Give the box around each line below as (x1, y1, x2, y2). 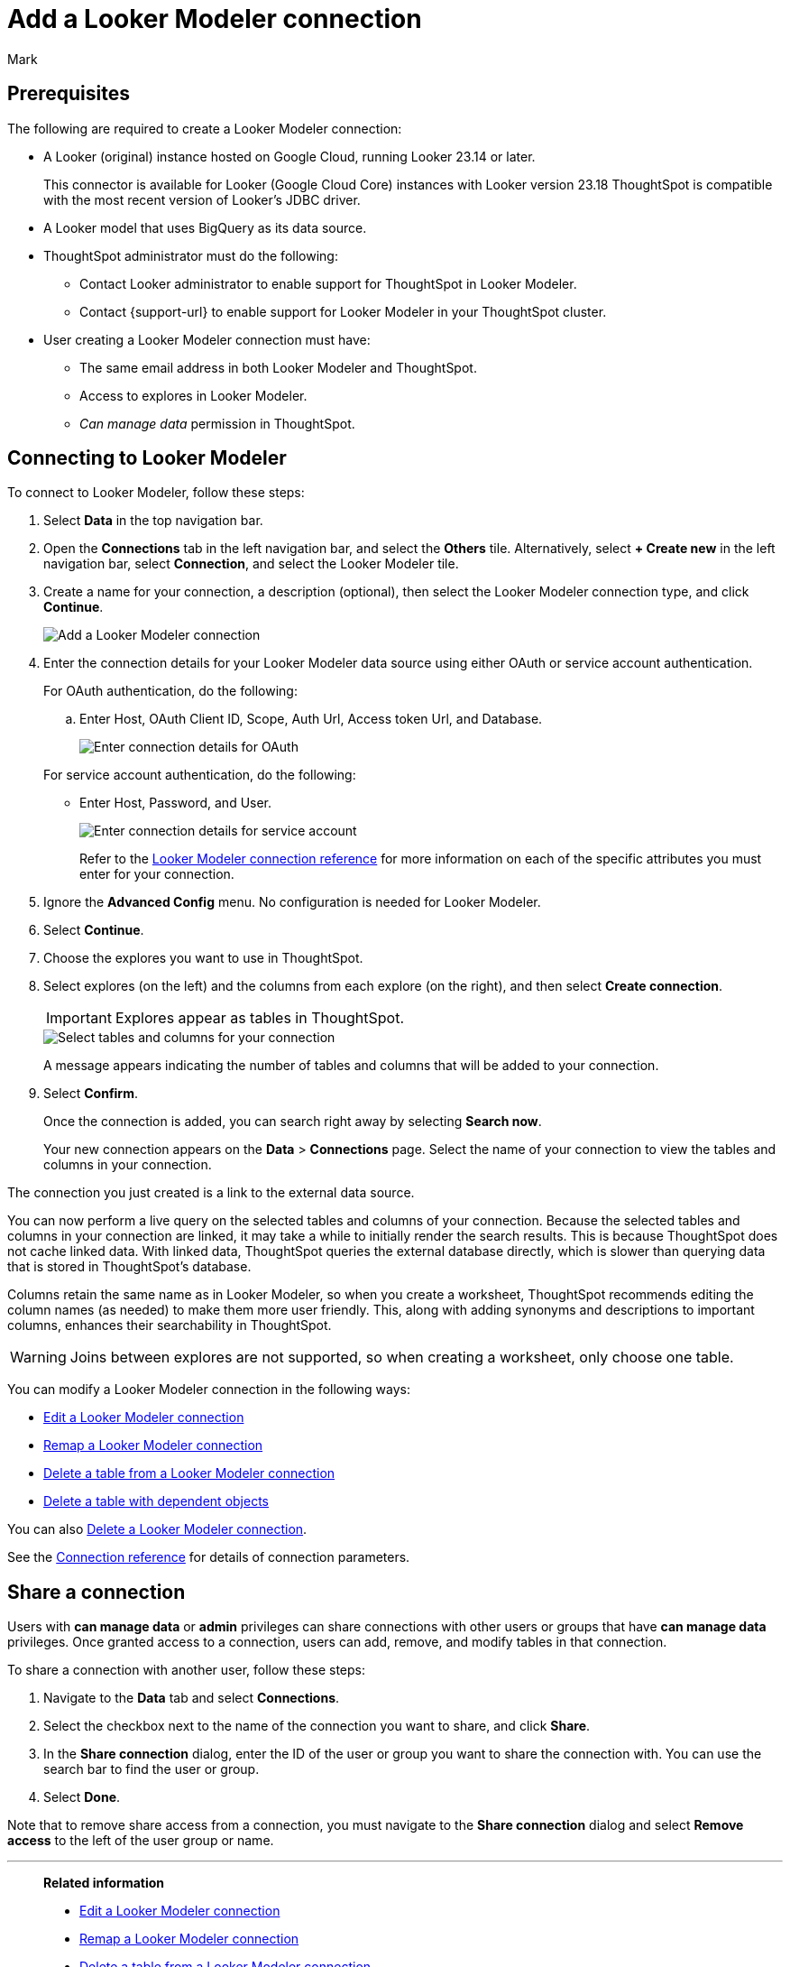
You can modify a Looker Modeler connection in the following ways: (7, 1381, 410, 1398)
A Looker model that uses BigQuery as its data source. (43, 219, 367, 235)
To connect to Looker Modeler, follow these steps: (7, 485, 305, 501)
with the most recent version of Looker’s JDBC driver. (43, 191, 361, 208)
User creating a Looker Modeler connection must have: (43, 331, 371, 347)
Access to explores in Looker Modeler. (79, 387, 308, 403)
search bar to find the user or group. (43, 1761, 260, 1778)
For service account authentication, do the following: (43, 767, 356, 783)
